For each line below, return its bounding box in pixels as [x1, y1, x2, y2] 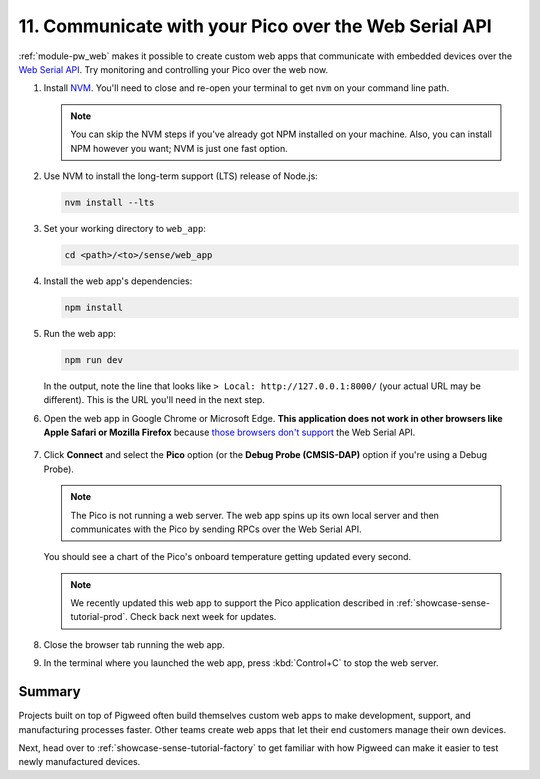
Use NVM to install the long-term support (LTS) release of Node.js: [43, 170, 319, 182]
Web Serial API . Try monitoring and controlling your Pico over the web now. [18, 63, 329, 75]
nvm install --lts [64, 196, 155, 208]
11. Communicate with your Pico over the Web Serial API [18, 15, 492, 37]
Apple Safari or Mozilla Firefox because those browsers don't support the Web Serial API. [43, 426, 416, 438]
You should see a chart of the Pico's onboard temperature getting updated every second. [43, 551, 412, 563]
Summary [18, 683, 81, 700]
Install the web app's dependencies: [43, 275, 193, 287]
